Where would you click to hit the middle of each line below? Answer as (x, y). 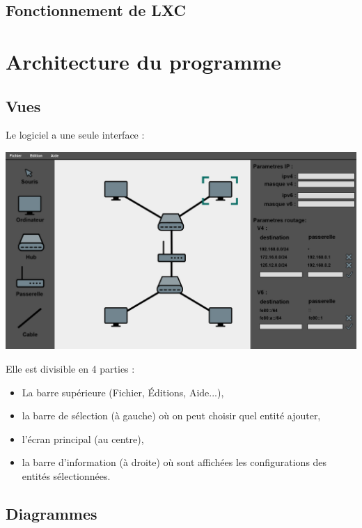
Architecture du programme (143, 61)
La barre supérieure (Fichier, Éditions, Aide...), (123, 392)
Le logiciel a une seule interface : (75, 135)
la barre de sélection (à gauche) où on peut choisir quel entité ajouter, (171, 416)
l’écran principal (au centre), (83, 438)
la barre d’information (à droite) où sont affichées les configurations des (174, 462)
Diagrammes (52, 513)
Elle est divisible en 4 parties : (70, 369)
